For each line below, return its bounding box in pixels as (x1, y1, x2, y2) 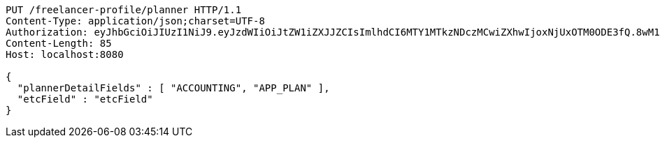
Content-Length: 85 (6, 38, 112, 49)
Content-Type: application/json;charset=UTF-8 (6, 15, 265, 27)
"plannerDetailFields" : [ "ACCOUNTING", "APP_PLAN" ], (17, 82, 330, 93)
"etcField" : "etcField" (17, 93, 153, 105)
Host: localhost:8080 (6, 49, 124, 60)
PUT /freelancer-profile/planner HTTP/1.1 (6, 4, 242, 15)
